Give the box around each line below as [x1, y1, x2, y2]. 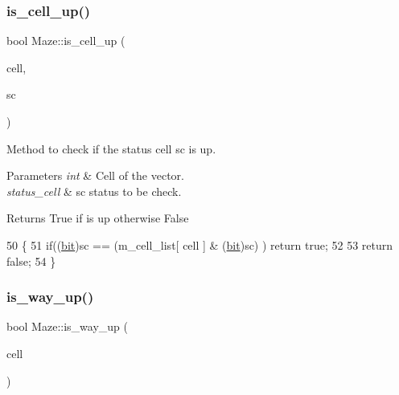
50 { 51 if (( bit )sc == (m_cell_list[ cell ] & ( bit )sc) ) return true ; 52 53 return [6, 236, 393, 253]
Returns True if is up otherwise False [6, 210, 189, 226]
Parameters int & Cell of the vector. [6, 167, 184, 184]
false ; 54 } [6, 252, 56, 269]
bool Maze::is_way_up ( [6, 318, 128, 335]
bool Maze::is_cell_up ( [6, 32, 125, 49]
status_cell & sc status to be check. [6, 182, 182, 199]
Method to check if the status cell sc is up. [6, 140, 216, 157]
